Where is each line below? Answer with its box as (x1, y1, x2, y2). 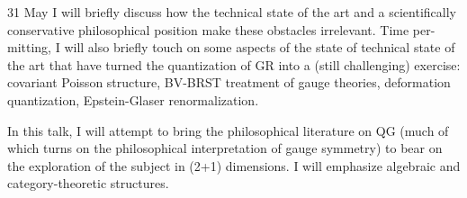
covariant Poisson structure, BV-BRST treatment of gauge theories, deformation (7, 73, 451, 92)
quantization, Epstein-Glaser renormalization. (7, 90, 259, 109)
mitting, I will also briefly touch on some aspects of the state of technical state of (7, 38, 455, 57)
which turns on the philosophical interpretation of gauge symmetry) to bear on (7, 139, 443, 157)
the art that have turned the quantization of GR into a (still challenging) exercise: (7, 55, 461, 74)
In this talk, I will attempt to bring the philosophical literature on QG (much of (7, 121, 449, 139)
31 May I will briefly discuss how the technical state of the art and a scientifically (7, 3, 456, 21)
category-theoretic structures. (7, 174, 169, 193)
